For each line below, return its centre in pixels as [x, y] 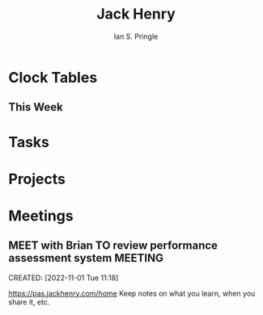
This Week [36, 107]
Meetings [41, 216]
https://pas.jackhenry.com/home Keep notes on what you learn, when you [132, 293]
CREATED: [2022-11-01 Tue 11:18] [64, 277]
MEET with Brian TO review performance [113, 246]
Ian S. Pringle [136, 36]
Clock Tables [53, 77]
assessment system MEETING [86, 258]
